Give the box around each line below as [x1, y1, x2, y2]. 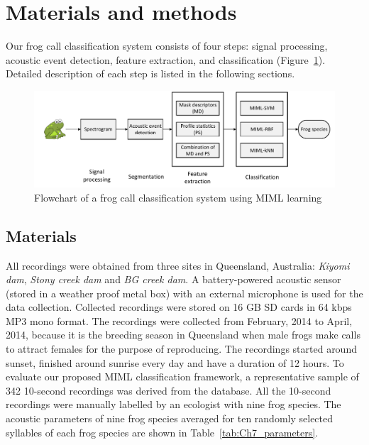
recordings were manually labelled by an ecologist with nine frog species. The [6, 397, 341, 412]
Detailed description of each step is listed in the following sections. [6, 66, 295, 81]
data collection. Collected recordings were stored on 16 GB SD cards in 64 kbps [6, 300, 352, 314]
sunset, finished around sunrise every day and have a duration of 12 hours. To [6, 355, 344, 370]
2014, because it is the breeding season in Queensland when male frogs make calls [6, 327, 360, 342]
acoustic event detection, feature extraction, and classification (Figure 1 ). [6, 52, 326, 67]
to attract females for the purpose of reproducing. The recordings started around [6, 341, 357, 356]
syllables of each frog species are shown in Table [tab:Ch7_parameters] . [6, 424, 319, 439]
